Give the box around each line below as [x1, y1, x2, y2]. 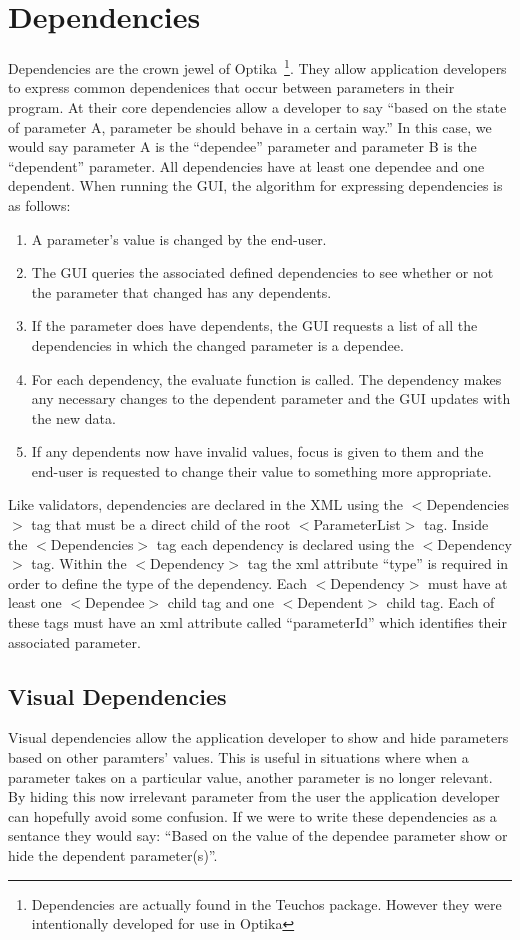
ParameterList [313, 514, 401, 535]
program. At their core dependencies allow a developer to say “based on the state [8, 96, 507, 117]
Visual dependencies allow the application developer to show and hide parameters [8, 727, 509, 748]
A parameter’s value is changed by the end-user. [31, 228, 327, 249]
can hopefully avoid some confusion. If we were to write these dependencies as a [8, 805, 497, 826]
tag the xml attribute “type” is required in [247, 553, 509, 574]
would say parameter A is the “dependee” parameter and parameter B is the [8, 136, 477, 157]
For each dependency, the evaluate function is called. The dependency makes [31, 368, 502, 389]
